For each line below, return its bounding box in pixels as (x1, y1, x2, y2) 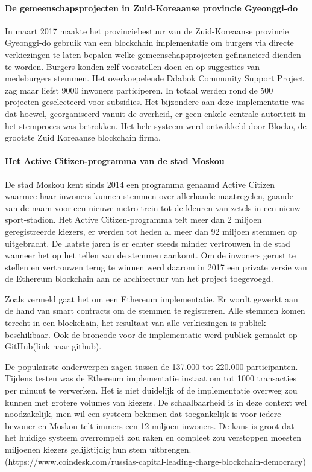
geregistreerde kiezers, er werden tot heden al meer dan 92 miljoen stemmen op (5, 225, 297, 237)
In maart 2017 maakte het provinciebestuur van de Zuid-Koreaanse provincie (5, 24, 289, 37)
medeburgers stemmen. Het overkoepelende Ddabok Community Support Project (5, 72, 304, 85)
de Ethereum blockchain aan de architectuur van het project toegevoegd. (5, 272, 273, 285)
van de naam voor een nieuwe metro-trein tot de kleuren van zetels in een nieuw (5, 201, 301, 214)
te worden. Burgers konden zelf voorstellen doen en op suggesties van (5, 60, 260, 72)
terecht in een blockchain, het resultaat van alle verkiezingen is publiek (5, 316, 266, 329)
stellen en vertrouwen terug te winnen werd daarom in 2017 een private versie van (5, 260, 307, 273)
